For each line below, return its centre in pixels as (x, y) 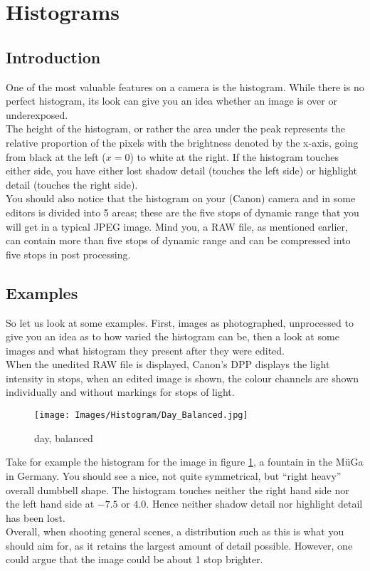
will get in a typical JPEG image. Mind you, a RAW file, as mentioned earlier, (177, 226)
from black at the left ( (56, 156)
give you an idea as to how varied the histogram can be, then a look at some (173, 336)
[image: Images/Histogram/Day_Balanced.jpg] (141, 415)
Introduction (53, 57)
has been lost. (36, 517)
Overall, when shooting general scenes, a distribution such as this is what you (175, 531)
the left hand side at (50, 504)
